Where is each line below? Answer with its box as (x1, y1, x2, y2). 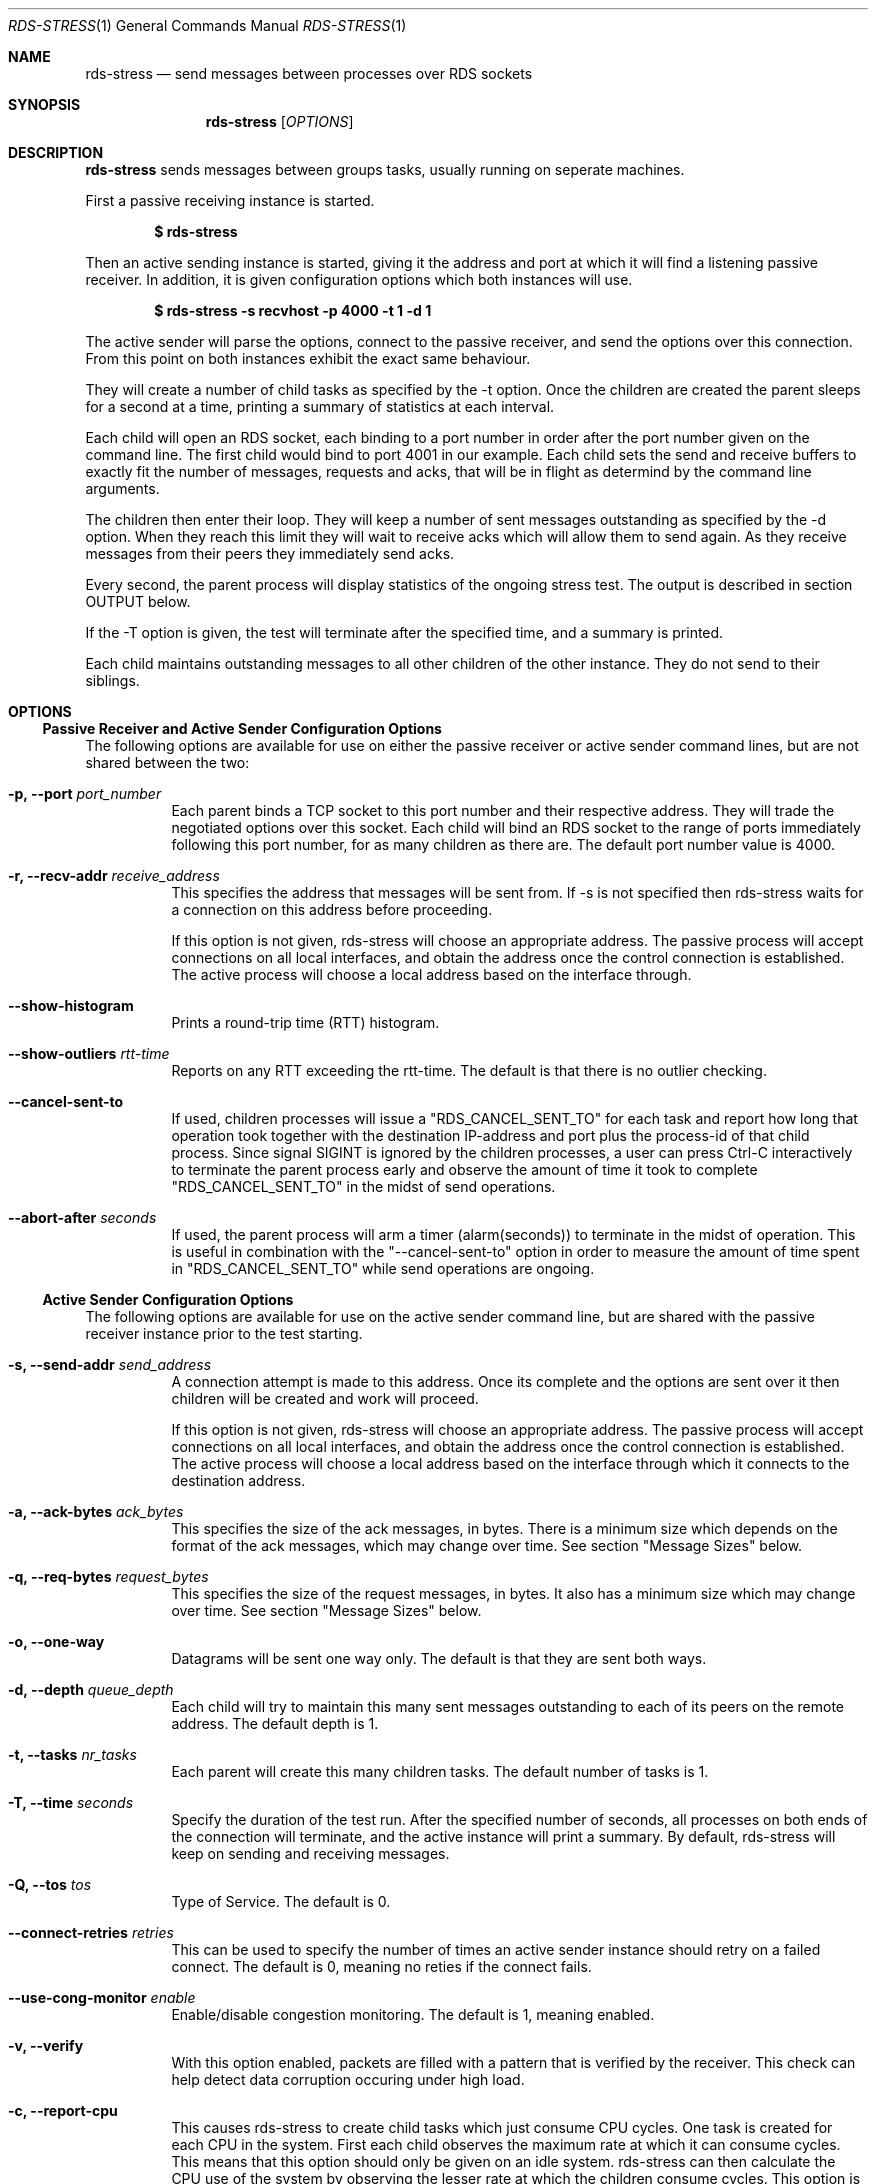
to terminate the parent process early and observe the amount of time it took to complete (171, 1161, 758, 1178)
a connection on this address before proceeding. (171, 901, 493, 918)
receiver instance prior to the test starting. (85, 1325, 363, 1342)
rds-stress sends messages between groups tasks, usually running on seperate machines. (85, 161, 685, 178)
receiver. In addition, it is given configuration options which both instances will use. (85, 271, 633, 288)
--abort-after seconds (8, 1209, 157, 1226)
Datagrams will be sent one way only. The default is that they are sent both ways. (171, 1650, 707, 1667)
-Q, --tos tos (8, 1876, 92, 1893)
